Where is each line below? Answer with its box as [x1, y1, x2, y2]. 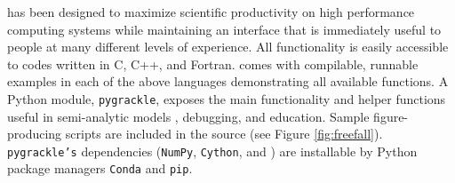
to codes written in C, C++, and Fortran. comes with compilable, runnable [7, 54, 419, 73]
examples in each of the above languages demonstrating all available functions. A [7, 72, 449, 91]
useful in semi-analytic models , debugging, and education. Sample [7, 107, 370, 125]
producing [7, 124, 62, 143]
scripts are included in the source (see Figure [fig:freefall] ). [65, 124, 383, 143]
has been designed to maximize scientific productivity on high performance [7, 3, 415, 20]
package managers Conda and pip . [7, 159, 193, 178]
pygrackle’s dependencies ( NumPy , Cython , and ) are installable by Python [7, 141, 418, 160]
